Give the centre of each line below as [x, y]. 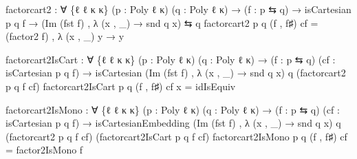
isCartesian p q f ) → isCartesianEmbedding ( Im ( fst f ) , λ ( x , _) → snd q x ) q [173, 123]
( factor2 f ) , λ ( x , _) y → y [65, 36]
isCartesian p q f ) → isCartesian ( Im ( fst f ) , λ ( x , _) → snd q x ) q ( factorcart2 [176, 73]
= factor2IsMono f [44, 150]
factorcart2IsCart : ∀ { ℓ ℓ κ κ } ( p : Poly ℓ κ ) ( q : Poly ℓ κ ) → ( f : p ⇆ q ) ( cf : [171, 59]
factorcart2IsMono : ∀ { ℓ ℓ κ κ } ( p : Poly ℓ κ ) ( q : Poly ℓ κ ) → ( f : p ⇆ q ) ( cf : [173, 109]
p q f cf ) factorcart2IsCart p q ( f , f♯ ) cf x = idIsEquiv [121, 86]
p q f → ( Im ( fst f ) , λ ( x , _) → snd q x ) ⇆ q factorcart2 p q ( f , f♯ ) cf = [162, 22]
